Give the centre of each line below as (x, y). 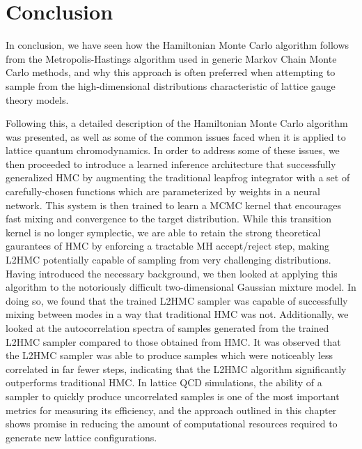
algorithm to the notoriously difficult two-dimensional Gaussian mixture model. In (181, 287)
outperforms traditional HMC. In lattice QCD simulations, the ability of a (164, 382)
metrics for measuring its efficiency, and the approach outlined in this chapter (171, 410)
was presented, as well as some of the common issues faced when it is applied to (176, 136)
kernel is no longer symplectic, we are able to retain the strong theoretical (163, 232)
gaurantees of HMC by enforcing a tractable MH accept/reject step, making (168, 246)
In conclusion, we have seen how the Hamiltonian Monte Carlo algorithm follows (178, 45)
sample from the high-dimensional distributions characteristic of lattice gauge (171, 85)
